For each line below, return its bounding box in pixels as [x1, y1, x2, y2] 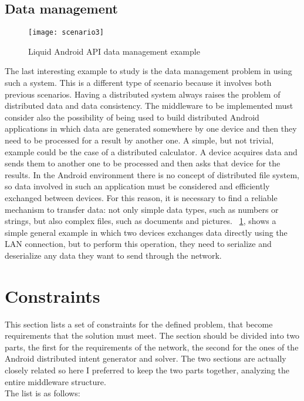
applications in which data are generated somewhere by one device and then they [5, 122, 297, 135]
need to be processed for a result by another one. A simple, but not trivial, [5, 134, 274, 146]
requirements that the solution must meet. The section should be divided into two [5, 329, 300, 342]
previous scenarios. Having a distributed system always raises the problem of [5, 88, 281, 100]
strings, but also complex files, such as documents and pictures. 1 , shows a [5, 215, 276, 227]
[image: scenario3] [28, 28, 104, 37]
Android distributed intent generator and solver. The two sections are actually [5, 352, 286, 365]
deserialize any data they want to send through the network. [5, 249, 222, 261]
